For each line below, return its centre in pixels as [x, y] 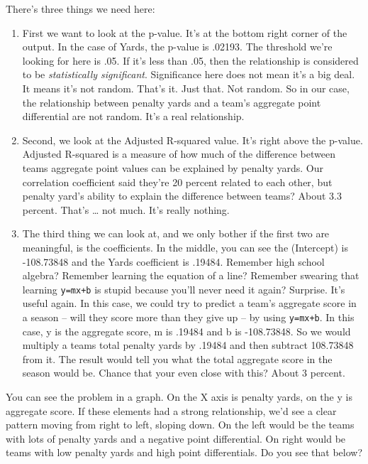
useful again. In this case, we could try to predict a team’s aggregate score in [189, 303]
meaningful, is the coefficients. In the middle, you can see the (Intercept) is [185, 247]
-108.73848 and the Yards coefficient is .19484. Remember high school [173, 261]
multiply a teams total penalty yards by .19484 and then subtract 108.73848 [188, 345]
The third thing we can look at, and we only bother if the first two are [176, 233]
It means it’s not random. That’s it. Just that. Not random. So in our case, [186, 88]
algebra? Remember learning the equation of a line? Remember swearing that [191, 275]
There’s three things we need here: [80, 9]
